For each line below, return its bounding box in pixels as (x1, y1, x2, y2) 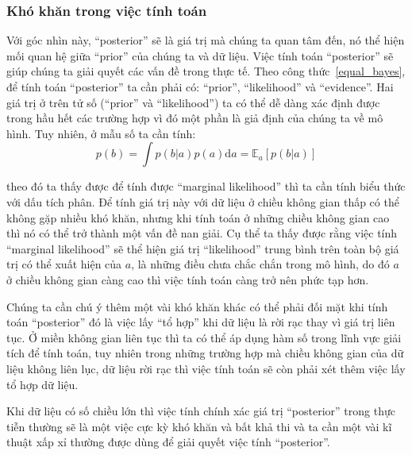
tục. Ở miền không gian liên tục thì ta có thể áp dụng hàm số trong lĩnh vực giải (6, 329, 402, 345)
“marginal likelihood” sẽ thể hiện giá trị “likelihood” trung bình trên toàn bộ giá (6, 240, 399, 256)
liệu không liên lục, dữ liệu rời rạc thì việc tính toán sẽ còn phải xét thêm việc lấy (6, 360, 406, 376)
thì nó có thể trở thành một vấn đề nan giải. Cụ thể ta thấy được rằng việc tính (6, 225, 398, 241)
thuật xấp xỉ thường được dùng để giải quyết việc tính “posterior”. (6, 434, 330, 450)
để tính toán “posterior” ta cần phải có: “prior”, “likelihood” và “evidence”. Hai (6, 79, 394, 94)
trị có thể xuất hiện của (6, 256, 122, 272)
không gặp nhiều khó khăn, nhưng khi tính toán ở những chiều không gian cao (6, 209, 390, 226)
